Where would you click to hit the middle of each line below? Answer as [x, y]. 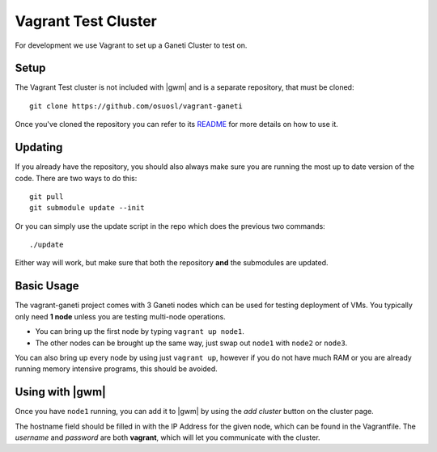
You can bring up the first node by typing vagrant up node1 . [140, 332]
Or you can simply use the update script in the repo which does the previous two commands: [170, 226]
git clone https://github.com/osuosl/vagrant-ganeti [136, 106]
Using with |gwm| [61, 392]
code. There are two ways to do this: [76, 178]
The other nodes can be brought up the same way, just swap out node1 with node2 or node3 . [191, 343]
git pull [47, 196]
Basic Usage [47, 286]
